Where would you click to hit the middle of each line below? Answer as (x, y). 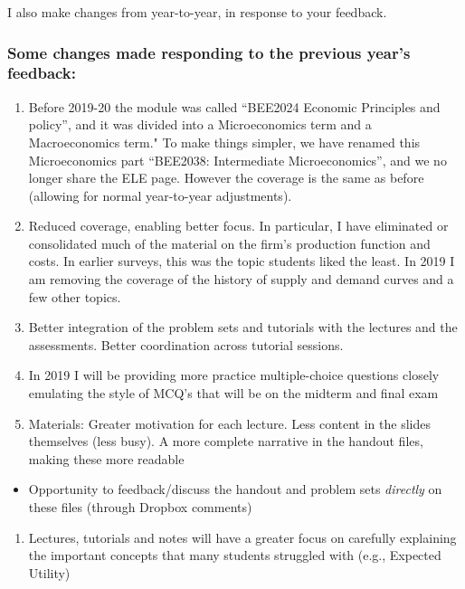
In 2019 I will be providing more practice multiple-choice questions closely (234, 375)
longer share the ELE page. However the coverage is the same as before (226, 178)
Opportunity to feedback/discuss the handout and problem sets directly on (235, 489)
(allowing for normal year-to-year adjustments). (160, 195)
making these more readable (106, 458)
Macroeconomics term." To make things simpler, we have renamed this (224, 142)
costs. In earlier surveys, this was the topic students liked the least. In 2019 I (242, 261)
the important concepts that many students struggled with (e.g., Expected (235, 555)
